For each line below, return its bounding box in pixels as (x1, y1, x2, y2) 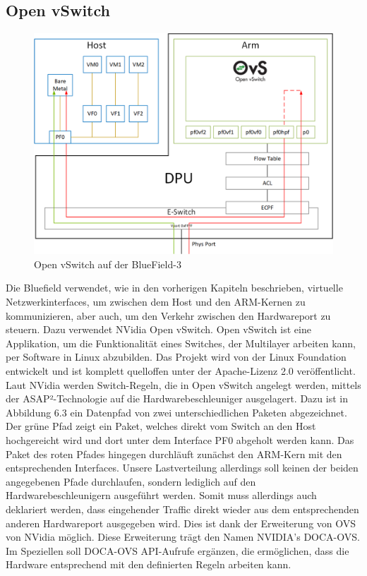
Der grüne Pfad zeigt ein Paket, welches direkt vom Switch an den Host (6, 419, 316, 433)
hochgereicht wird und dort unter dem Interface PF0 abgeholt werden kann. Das (6, 432, 354, 447)
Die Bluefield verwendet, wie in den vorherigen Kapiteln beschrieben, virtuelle (6, 280, 343, 295)
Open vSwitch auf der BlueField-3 (34, 256, 181, 271)
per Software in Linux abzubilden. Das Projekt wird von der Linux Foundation (6, 349, 347, 364)
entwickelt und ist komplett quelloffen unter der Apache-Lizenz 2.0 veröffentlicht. (6, 363, 356, 378)
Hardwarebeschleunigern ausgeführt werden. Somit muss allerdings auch (6, 488, 317, 503)
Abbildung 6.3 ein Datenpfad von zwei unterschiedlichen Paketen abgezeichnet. (6, 404, 347, 419)
